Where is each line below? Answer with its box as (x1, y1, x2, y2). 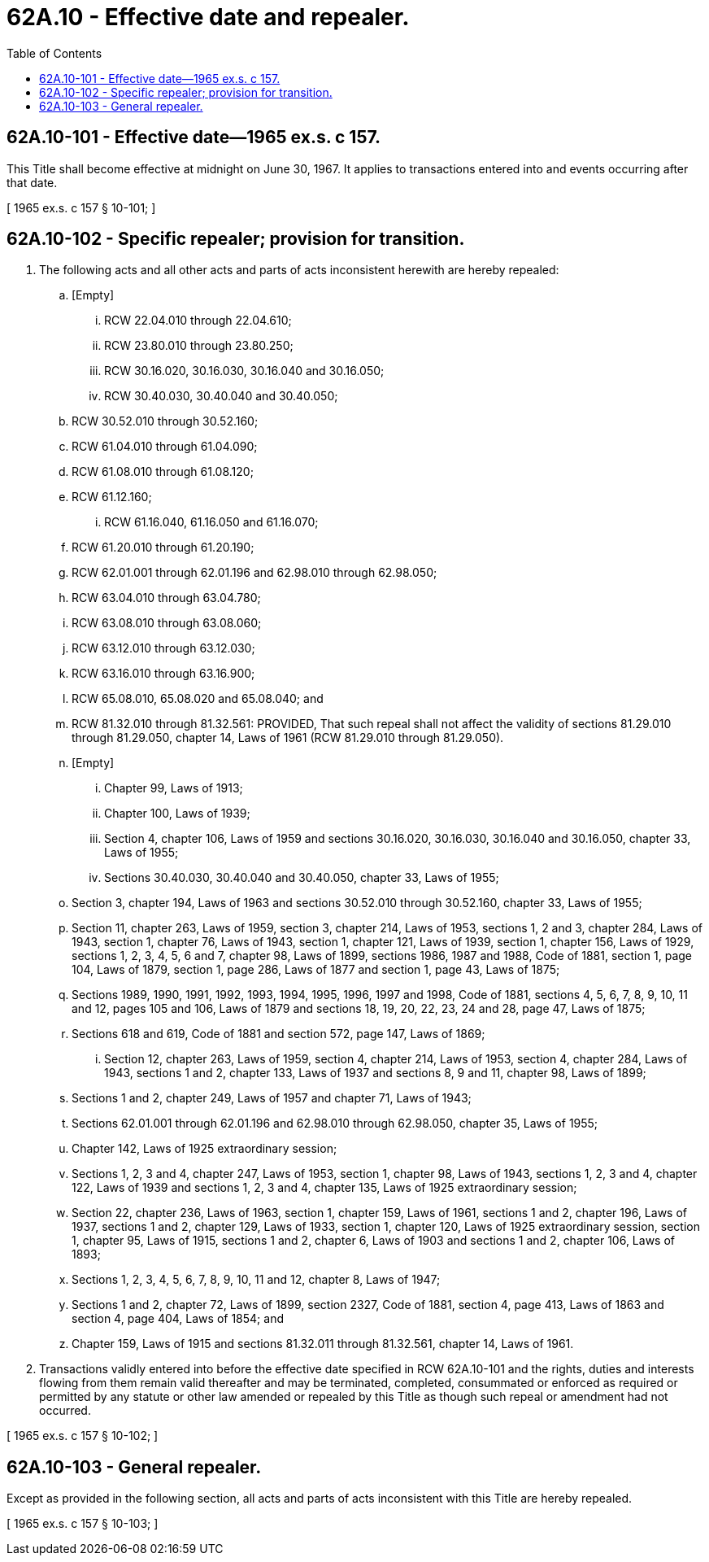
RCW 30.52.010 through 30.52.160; (72, 414, 259, 429)
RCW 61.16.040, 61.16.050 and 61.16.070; (104, 515, 319, 530)
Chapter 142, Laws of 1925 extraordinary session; (72, 1141, 337, 1156)
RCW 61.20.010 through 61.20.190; (72, 540, 254, 555)
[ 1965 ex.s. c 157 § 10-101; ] (7, 200, 156, 215)
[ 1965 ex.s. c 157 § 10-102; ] (7, 1429, 159, 1443)
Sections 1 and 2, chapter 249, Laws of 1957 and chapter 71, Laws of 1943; (72, 1091, 472, 1106)
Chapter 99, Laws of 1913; (104, 781, 243, 796)
